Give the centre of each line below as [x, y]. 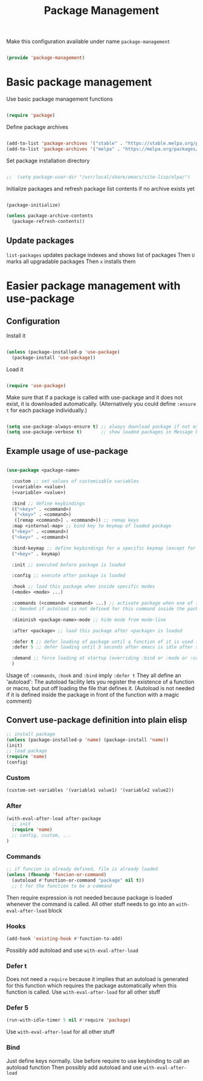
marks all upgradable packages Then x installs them [71, 261]
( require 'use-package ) [36, 385]
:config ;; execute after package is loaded [69, 576]
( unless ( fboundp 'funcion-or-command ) [56, 875]
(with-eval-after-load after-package [54, 819]
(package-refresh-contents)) [48, 222]
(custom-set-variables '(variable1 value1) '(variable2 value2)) [90, 790]
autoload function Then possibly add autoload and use [74, 1067]
